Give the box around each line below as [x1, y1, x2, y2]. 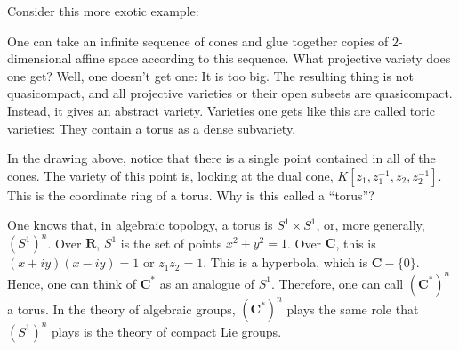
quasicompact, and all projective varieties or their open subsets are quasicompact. [7, 84, 453, 102]
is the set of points [120, 233, 222, 252]
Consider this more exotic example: [7, 2, 199, 20]
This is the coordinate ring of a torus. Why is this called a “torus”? [7, 185, 374, 204]
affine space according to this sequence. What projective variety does [76, 49, 451, 68]
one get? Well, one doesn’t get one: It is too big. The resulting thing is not [7, 66, 414, 85]
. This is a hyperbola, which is [203, 253, 368, 272]
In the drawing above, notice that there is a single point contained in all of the [7, 149, 436, 167]
